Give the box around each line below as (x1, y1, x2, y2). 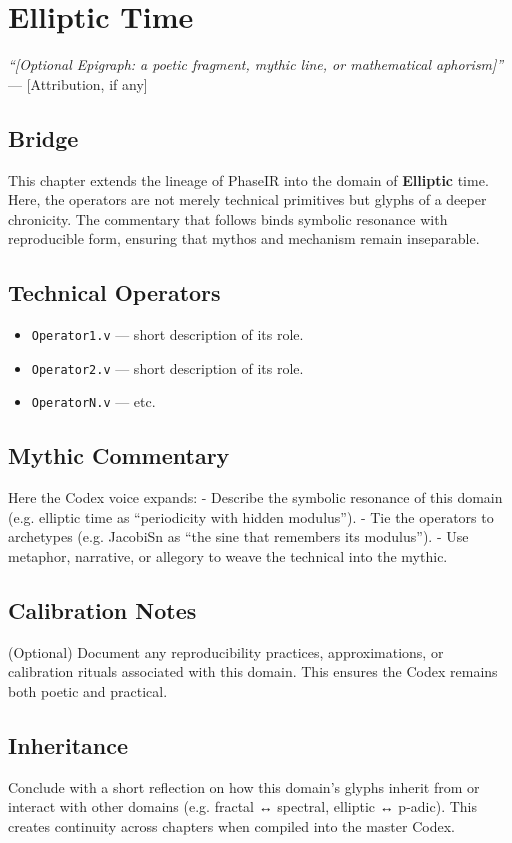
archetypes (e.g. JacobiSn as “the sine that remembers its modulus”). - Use (8, 526, 469, 547)
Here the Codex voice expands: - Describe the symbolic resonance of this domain (8, 487, 503, 508)
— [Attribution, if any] (8, 73, 148, 94)
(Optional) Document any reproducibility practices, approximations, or (8, 641, 444, 662)
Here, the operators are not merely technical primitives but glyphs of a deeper (8, 189, 487, 210)
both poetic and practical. (8, 681, 168, 702)
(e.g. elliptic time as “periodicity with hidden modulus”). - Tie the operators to (8, 506, 494, 527)
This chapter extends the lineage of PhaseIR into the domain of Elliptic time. (8, 169, 489, 190)
